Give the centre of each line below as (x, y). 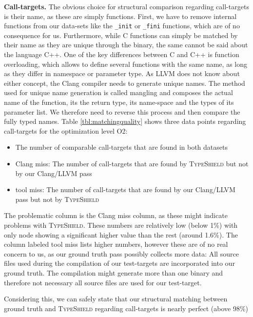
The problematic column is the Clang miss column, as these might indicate (116, 215)
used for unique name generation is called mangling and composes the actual (118, 92)
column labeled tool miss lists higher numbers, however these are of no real (116, 244)
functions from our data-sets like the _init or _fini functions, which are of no (122, 26)
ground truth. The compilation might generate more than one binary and (114, 272)
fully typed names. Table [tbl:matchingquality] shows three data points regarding (125, 121)
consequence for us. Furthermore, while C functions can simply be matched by (121, 35)
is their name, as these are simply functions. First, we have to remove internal (120, 16)
